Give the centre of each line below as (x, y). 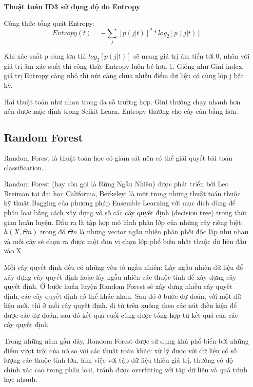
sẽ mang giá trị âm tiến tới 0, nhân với (192, 56)
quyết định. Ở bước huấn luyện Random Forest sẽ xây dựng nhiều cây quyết (118, 286)
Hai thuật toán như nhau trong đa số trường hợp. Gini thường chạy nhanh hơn (122, 101)
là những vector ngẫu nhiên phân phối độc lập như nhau (164, 232)
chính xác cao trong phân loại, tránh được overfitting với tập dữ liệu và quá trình (126, 369)
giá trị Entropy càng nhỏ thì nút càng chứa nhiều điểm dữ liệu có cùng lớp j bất (124, 75)
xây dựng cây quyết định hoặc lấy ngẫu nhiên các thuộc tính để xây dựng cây (120, 276)
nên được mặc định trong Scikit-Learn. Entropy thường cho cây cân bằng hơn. (121, 111)
